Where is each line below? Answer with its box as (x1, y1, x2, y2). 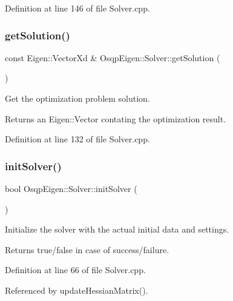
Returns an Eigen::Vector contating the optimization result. (5, 112, 226, 125)
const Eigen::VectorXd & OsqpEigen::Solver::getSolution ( (5, 51, 220, 64)
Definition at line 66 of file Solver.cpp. (5, 263, 146, 276)
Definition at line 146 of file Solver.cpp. (5, 2, 150, 14)
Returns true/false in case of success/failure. (5, 243, 169, 256)
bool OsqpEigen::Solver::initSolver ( (5, 182, 137, 194)
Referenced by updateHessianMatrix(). (5, 283, 148, 296)
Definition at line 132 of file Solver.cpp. (5, 133, 150, 145)
